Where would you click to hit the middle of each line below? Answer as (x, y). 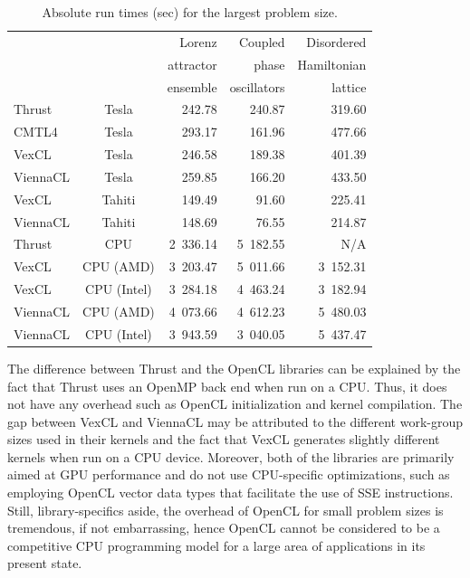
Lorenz (198, 41)
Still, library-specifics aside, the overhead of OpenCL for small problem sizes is (225, 510)
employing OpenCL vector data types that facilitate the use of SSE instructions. (230, 493)
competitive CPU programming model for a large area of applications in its (216, 545)
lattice (349, 86)
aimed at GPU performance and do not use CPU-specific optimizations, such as (229, 474)
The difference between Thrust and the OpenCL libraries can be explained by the (234, 368)
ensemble (192, 86)
